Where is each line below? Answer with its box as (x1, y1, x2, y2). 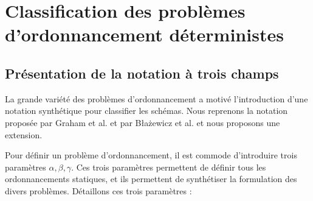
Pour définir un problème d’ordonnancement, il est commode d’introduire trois (5, 149, 297, 161)
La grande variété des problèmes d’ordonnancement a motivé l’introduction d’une (5, 92, 308, 105)
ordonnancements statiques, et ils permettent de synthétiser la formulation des (5, 172, 297, 185)
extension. (5, 128, 43, 141)
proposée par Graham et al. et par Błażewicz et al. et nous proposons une (5, 116, 280, 129)
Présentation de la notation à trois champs (5, 63, 279, 82)
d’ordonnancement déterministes (5, 22, 284, 47)
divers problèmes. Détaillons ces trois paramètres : (5, 184, 192, 197)
